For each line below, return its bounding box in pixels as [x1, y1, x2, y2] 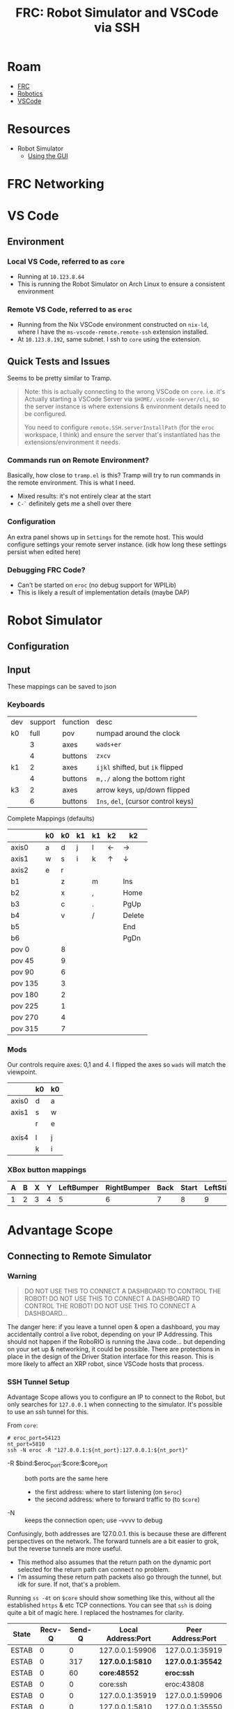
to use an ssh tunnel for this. [7, 1408, 89, 1416]
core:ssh [99, 1680, 127, 1689]
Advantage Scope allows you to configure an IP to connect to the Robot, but [7, 1393, 226, 1402]
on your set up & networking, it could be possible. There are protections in [7, 1345, 221, 1354]
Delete [123, 910, 145, 920]
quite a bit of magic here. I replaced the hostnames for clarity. [7, 1609, 185, 1617]
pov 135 [10, 978, 39, 988]
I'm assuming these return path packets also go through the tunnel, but [17, 1573, 221, 1581]
